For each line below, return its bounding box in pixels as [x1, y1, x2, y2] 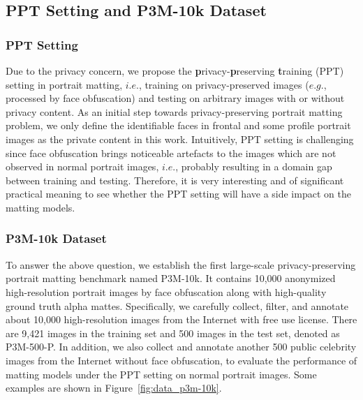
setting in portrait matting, [6, 77, 123, 91]
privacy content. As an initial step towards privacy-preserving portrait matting [6, 104, 343, 119]
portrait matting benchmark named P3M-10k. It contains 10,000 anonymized [6, 271, 336, 286]
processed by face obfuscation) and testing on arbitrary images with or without [6, 91, 345, 105]
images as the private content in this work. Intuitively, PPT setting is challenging [6, 131, 354, 146]
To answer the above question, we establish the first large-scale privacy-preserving [6, 257, 356, 272]
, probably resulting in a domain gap [175, 159, 332, 174]
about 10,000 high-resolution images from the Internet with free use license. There [6, 312, 357, 327]
